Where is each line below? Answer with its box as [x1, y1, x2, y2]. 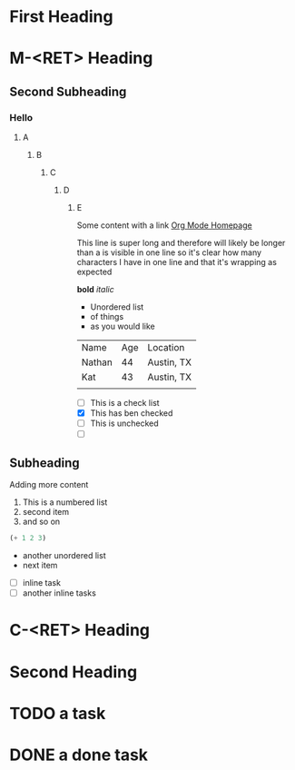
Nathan [81, 356, 113, 369]
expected [76, 266, 113, 278]
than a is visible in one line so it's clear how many [76, 247, 261, 258]
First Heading [9, 6, 113, 27]
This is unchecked [90, 418, 159, 429]
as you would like [90, 321, 156, 332]
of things [90, 311, 124, 322]
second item [22, 507, 70, 518]
